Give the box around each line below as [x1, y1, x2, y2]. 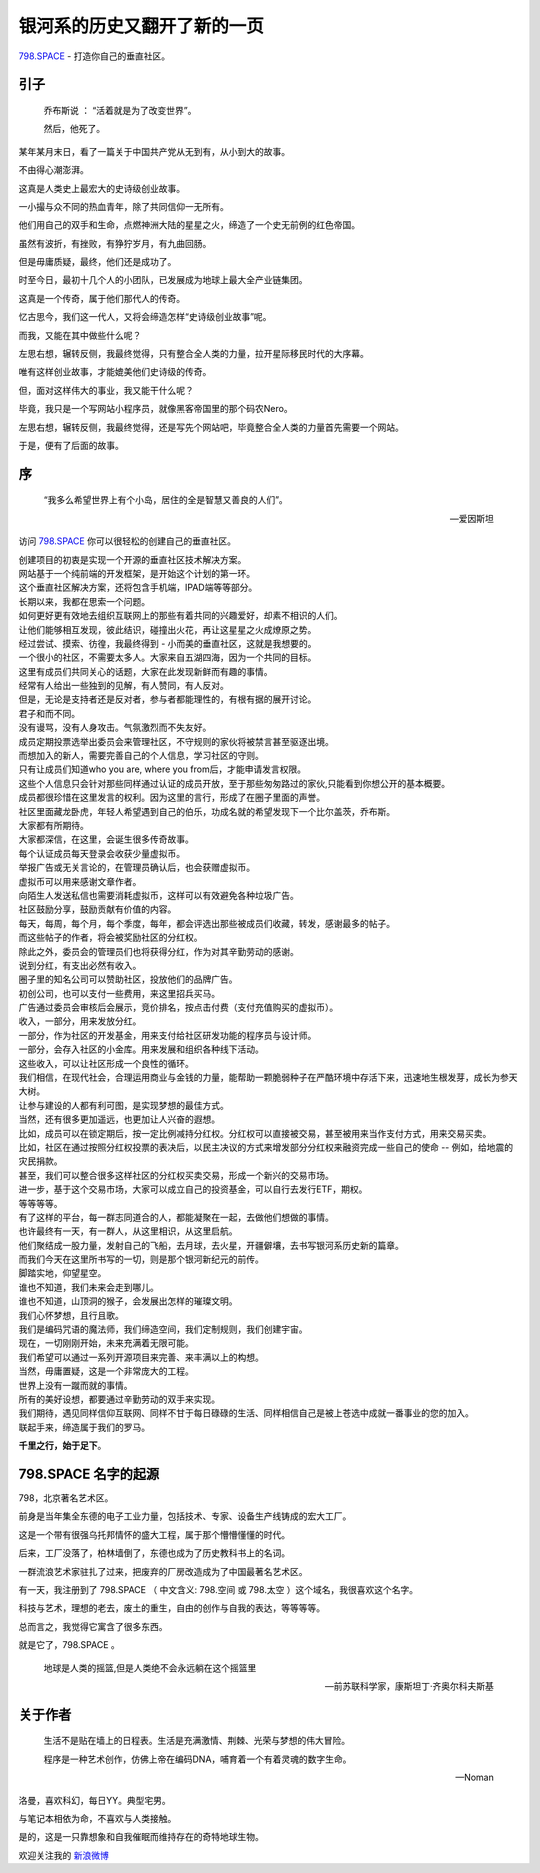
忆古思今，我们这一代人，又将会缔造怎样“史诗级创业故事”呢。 [18, 311, 272, 323]
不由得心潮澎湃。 [18, 164, 89, 176]
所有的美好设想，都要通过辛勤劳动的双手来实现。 [18, 1393, 220, 1405]
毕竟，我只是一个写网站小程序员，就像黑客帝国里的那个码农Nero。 [18, 403, 294, 415]
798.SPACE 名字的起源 [18, 1465, 160, 1482]
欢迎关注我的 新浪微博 [18, 1849, 109, 1861]
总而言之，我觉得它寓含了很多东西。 [18, 1620, 168, 1632]
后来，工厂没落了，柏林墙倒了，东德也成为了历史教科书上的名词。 [18, 1547, 290, 1559]
